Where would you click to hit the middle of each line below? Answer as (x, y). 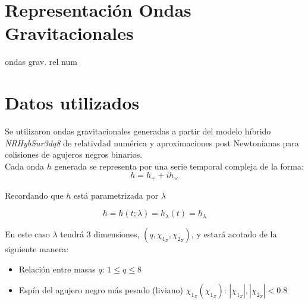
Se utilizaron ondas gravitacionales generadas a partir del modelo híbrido (138, 131)
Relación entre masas (57, 269)
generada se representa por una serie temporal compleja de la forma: (179, 166)
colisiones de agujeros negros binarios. (74, 154)
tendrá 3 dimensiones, (100, 234)
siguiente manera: (37, 248)
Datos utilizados (72, 103)
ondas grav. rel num (41, 62)
